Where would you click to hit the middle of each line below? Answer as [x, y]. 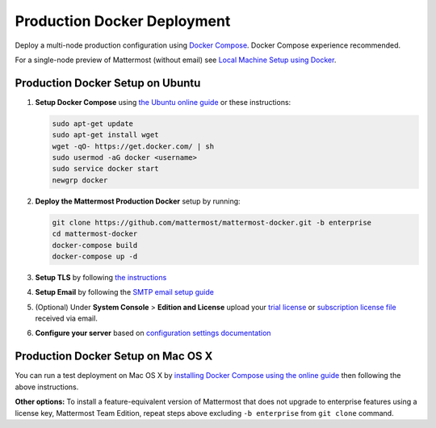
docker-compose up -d [95, 256]
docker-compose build [95, 245]
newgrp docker [80, 180]
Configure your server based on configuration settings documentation [153, 333]
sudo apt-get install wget [105, 135]
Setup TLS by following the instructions [101, 277]
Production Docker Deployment [123, 21]
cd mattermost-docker [95, 234]
